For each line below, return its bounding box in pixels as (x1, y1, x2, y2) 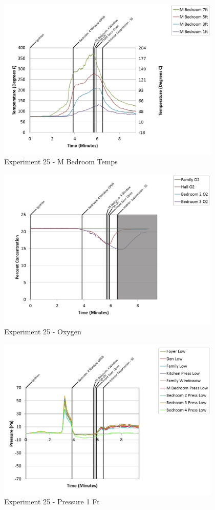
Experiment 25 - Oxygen (4, 326, 81, 337)
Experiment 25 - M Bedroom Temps (4, 156, 118, 167)
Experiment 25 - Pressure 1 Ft (4, 496, 100, 507)
